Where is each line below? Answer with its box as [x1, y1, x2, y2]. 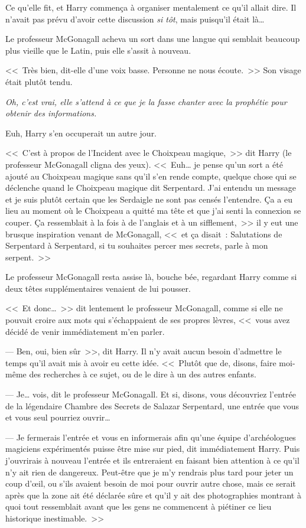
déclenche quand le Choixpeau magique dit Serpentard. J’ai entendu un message [5, 181, 296, 194]
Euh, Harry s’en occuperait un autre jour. [5, 126, 157, 139]
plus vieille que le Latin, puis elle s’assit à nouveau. [5, 44, 191, 56]
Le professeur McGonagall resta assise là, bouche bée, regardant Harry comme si [5, 270, 297, 283]
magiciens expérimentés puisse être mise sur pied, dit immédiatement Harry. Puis [5, 442, 300, 455]
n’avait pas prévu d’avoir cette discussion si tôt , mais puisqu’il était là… [5, 12, 265, 25]
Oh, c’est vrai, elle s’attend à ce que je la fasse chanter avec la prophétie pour [5, 95, 287, 107]
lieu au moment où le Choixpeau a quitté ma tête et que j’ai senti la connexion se [5, 204, 301, 217]
